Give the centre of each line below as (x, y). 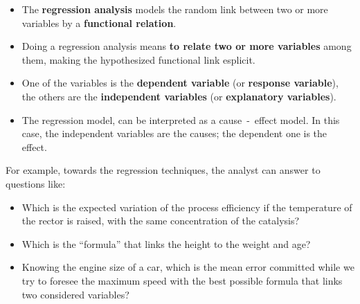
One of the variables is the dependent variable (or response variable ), (180, 83)
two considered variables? (75, 294)
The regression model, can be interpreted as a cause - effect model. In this (181, 119)
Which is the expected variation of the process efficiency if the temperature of (187, 207)
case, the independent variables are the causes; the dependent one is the (174, 133)
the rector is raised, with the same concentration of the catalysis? (161, 221)
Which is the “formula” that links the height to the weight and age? (166, 243)
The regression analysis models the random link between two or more (175, 9)
